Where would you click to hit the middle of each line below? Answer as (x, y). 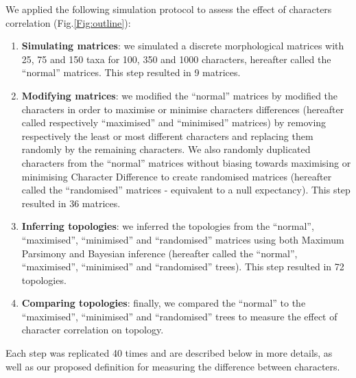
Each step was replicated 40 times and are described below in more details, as (169, 353)
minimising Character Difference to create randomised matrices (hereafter (177, 176)
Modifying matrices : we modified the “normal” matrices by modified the (180, 95)
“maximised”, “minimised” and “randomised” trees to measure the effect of (179, 316)
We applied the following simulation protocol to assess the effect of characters (169, 9)
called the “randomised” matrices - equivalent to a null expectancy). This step (186, 190)
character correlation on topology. (93, 330)
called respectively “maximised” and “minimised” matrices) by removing (174, 122)
